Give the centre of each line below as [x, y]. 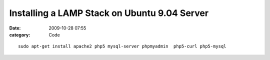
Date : [15, 28]
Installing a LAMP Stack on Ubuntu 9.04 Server [109, 13]
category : [20, 34]
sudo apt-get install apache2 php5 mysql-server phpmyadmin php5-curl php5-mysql [122, 46]
